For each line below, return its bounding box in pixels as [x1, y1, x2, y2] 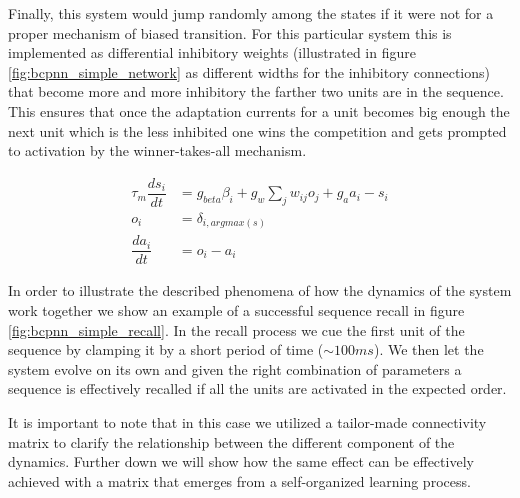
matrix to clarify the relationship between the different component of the [8, 431, 455, 452]
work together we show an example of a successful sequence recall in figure [8, 300, 465, 321]
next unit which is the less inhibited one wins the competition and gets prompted [8, 120, 507, 141]
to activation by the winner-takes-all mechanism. [8, 140, 307, 161]
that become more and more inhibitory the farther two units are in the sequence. [8, 81, 504, 102]
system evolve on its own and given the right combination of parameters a [8, 358, 462, 379]
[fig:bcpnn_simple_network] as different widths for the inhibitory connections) [8, 61, 490, 82]
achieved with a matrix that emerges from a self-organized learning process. [8, 470, 471, 491]
